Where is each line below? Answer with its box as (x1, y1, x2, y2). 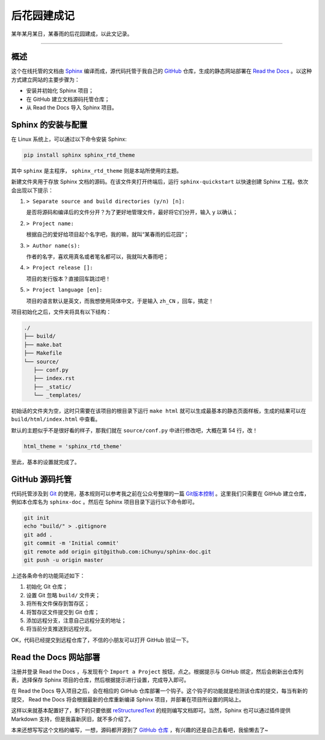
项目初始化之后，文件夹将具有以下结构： (11, 308, 111, 316)
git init (23, 515, 50, 521)
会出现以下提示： (11, 187, 54, 194)
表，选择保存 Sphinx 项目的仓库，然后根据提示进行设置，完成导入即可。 (11, 676, 190, 683)
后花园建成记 (11, 9, 75, 22)
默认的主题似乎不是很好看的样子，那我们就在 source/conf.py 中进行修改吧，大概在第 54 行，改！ (11, 426, 258, 434)
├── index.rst (33, 375, 75, 382)
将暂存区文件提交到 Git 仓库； (26, 608, 100, 615)
